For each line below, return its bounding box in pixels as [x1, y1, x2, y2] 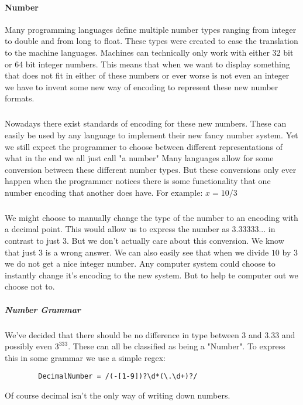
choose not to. [5, 280, 55, 292]
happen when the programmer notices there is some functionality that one [5, 175, 271, 187]
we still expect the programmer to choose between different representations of [5, 140, 283, 152]
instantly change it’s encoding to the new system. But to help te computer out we [5, 268, 298, 281]
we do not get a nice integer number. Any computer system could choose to [5, 257, 276, 270]
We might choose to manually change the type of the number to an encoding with [5, 211, 298, 223]
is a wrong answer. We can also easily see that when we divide [45, 246, 269, 258]
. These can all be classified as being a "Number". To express [68, 340, 285, 352]
